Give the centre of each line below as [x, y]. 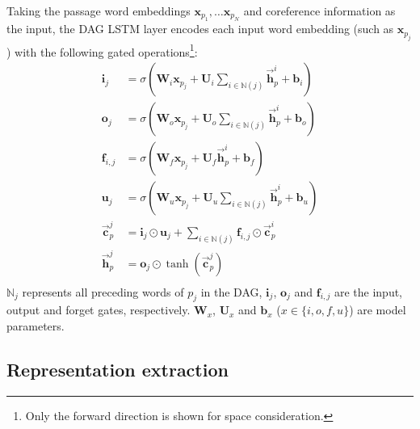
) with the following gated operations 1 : [102, 50]
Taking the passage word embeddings [99, 11]
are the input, [368, 291]
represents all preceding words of [103, 291]
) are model [378, 310]
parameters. [36, 325]
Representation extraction [118, 369]
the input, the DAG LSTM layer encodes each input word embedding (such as [200, 29]
